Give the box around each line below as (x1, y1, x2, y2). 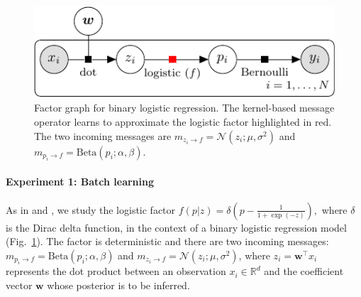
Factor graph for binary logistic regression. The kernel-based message (34, 100, 335, 115)
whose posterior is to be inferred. (47, 278, 190, 293)
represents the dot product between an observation (6, 264, 226, 279)
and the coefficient (264, 264, 344, 279)
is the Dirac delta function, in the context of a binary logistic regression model (6, 220, 347, 234)
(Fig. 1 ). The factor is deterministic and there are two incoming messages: (6, 234, 329, 249)
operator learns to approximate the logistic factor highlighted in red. (34, 114, 332, 129)
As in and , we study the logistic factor (6, 202, 176, 217)
